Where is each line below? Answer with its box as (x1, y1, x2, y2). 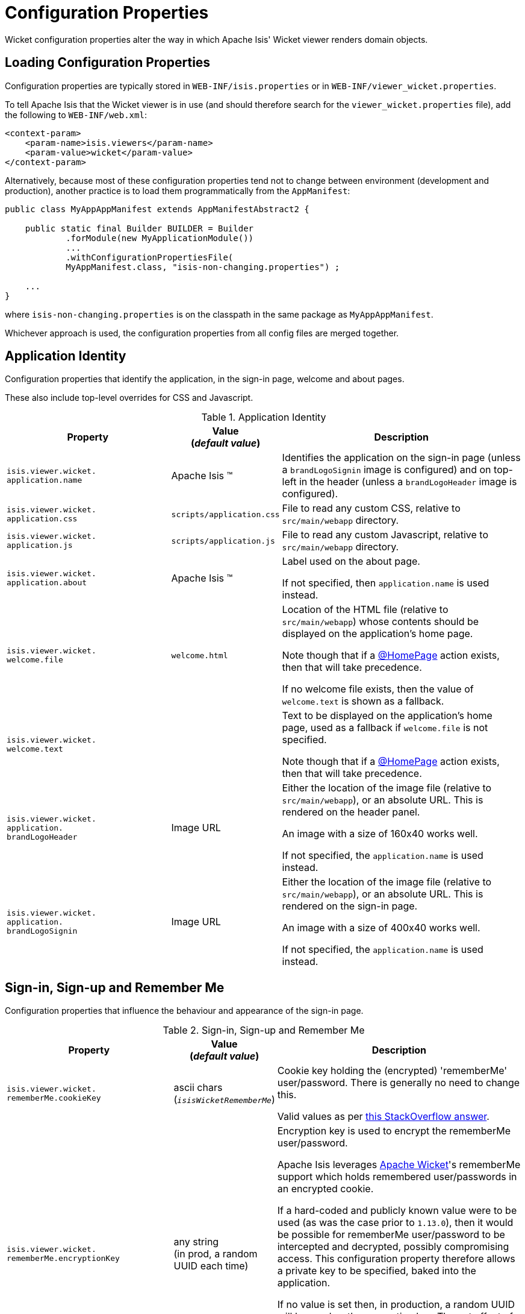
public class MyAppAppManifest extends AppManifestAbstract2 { (5, 204, 309, 214)
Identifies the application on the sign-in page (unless (282, 451, 521, 464)
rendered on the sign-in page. (282, 900, 418, 913)
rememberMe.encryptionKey (7, 1254, 120, 1263)
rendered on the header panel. (282, 806, 420, 819)
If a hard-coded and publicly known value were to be (277, 1204, 517, 1217)
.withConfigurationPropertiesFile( (66, 252, 234, 262)
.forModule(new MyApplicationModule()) (66, 233, 254, 243)
